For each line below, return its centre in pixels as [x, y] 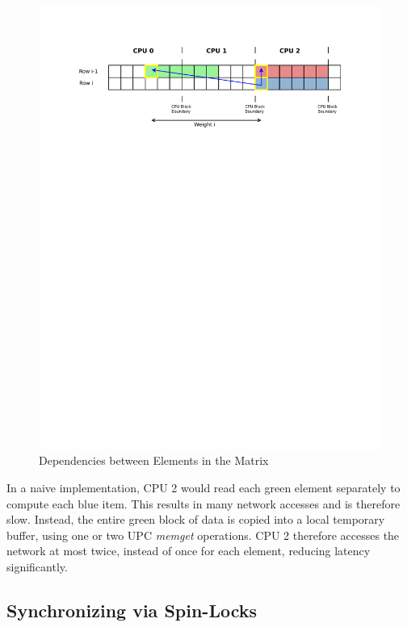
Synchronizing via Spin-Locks [132, 610]
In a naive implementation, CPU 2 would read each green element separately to [203, 488]
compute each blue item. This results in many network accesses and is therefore [203, 503]
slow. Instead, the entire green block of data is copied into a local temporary [196, 519]
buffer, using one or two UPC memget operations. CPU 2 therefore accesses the [203, 535]
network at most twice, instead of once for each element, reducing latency [189, 551]
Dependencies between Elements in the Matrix [154, 460]
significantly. [37, 567]
